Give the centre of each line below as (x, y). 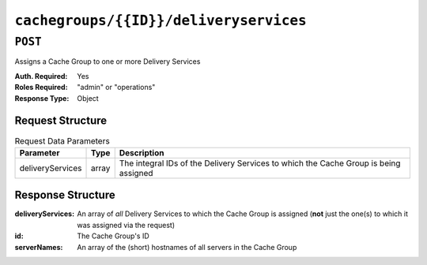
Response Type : (42, 98)
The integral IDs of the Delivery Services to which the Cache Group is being (260, 163)
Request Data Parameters (62, 140)
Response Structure (65, 195)
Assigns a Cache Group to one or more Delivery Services (108, 62)
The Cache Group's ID (113, 236)
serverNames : (39, 247)
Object (88, 98)
